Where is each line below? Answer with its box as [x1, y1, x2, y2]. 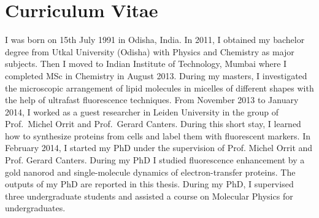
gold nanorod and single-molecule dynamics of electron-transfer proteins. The [5, 165, 296, 178]
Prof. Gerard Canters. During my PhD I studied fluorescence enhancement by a [5, 154, 305, 166]
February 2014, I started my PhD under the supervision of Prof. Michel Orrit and [5, 141, 313, 154]
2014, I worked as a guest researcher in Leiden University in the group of [5, 105, 279, 118]
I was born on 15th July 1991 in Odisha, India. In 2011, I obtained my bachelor [5, 33, 305, 46]
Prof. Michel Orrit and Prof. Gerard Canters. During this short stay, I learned [5, 117, 301, 130]
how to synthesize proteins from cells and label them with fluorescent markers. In [5, 129, 311, 142]
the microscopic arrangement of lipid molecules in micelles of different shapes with [5, 81, 314, 94]
